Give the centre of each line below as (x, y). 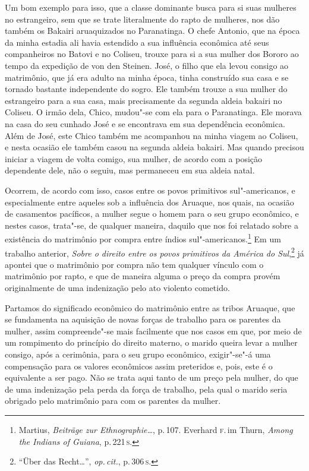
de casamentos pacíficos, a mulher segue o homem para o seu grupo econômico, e (152, 214)
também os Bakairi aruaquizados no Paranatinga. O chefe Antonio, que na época (152, 31)
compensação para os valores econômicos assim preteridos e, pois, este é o (139, 366)
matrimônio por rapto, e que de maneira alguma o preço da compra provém (143, 276)
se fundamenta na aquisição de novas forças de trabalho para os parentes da (143, 319)
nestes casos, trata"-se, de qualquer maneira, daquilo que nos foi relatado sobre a (152, 225)
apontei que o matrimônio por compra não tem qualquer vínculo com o (134, 264)
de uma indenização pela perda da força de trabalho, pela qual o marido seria (146, 389)
